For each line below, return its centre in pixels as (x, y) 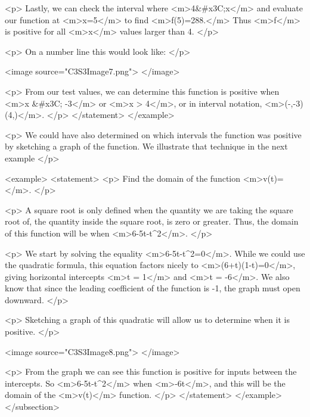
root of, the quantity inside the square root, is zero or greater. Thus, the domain (152, 221)
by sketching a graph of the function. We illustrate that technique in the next (146, 146)
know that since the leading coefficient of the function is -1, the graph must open (153, 288)
